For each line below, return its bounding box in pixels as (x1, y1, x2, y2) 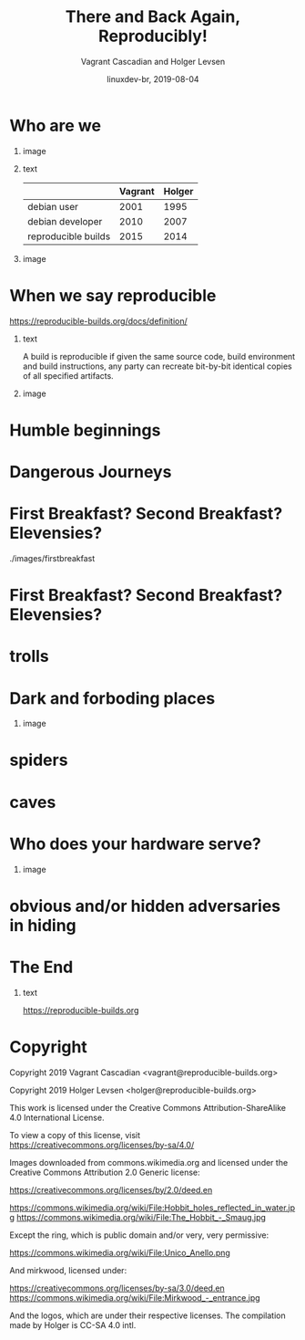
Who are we (9, 115, 102, 136)
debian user (26, 200, 79, 213)
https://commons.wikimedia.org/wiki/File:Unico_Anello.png (9, 1247, 230, 1258)
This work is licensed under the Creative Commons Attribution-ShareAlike (9, 1102, 287, 1113)
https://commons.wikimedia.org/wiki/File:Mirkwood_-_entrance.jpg (9, 1292, 261, 1303)
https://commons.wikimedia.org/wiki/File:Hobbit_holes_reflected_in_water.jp (9, 1202, 296, 1213)
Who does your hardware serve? (9, 833, 261, 854)
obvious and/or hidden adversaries (9, 895, 281, 916)
